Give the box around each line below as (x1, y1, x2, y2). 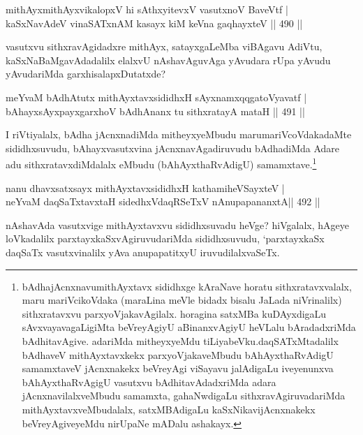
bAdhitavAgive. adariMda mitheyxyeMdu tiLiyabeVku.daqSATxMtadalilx (22, 333, 339, 348)
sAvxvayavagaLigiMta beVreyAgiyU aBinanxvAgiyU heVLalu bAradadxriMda (22, 320, 356, 334)
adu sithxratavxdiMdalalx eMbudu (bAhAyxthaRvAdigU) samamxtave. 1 (6, 155, 317, 171)
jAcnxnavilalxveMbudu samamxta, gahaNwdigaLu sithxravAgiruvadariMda (22, 388, 346, 403)
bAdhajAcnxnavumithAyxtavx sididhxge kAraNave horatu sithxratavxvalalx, (22, 279, 352, 293)
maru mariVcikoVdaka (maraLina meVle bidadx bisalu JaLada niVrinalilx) (22, 293, 342, 307)
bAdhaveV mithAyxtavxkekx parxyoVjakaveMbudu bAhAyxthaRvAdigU (22, 347, 334, 362)
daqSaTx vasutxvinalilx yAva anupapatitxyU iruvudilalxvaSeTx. (6, 244, 280, 259)
